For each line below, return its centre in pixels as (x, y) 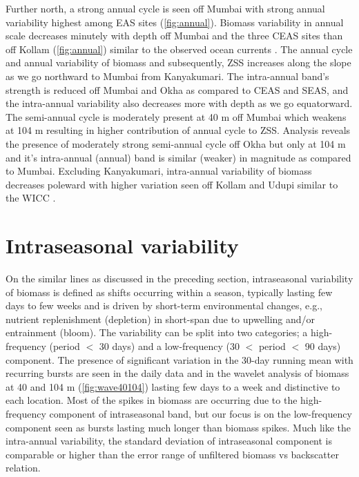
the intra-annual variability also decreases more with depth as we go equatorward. (179, 103)
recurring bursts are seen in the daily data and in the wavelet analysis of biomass (177, 373)
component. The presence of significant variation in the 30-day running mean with (179, 359)
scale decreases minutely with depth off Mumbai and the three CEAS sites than (174, 36)
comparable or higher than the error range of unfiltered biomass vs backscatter (172, 454)
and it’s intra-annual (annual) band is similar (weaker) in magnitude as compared (178, 157)
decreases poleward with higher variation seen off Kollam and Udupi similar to (172, 184)
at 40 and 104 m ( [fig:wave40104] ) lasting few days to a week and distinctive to (173, 386)
